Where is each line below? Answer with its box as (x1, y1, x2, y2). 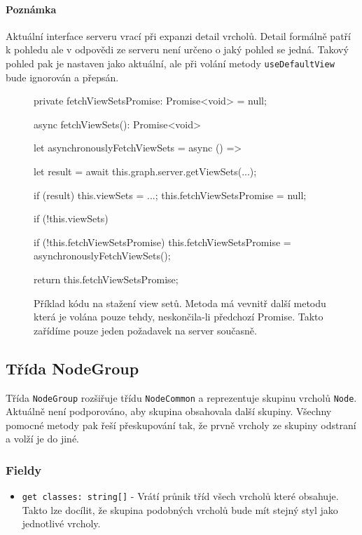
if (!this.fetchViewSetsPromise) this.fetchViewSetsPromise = (34, 234, 291, 249)
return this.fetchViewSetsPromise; (34, 271, 179, 286)
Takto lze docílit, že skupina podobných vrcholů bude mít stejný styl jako (22, 502, 338, 517)
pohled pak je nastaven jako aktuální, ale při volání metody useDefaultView (6, 55, 335, 70)
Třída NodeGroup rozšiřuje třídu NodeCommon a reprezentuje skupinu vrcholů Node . (6, 390, 357, 405)
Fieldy (6, 461, 42, 478)
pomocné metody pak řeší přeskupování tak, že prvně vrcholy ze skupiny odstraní (6, 417, 356, 432)
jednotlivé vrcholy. (22, 516, 101, 531)
